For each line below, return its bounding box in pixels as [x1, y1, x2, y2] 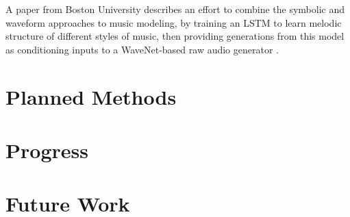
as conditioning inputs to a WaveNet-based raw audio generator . [5, 42, 279, 56]
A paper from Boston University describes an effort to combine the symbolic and [5, 2, 345, 16]
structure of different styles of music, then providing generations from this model [5, 29, 345, 43]
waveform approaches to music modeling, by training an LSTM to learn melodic [5, 15, 342, 29]
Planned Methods [5, 82, 177, 110]
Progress [5, 136, 88, 164]
